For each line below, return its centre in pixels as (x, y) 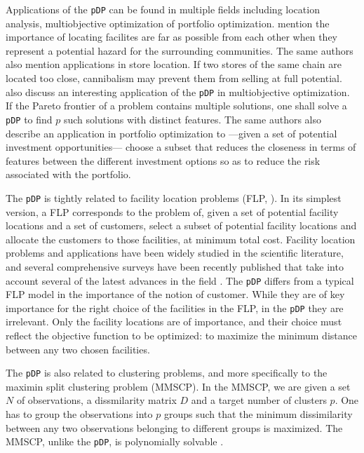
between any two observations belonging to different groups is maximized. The (174, 427)
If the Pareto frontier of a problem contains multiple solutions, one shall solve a (176, 106)
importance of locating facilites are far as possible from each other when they (171, 37)
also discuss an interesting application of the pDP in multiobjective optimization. (178, 92)
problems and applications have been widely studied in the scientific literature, (175, 253)
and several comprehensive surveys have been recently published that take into (175, 266)
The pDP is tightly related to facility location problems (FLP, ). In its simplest (174, 197)
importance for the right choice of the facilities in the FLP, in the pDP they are (175, 307)
